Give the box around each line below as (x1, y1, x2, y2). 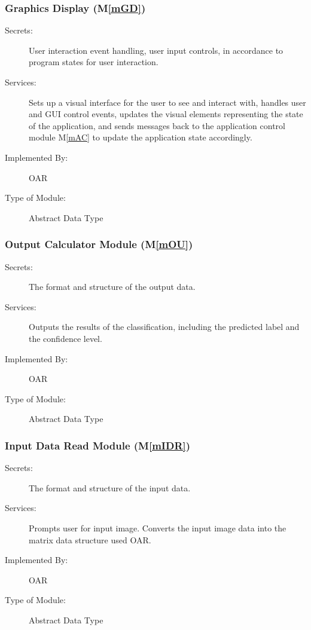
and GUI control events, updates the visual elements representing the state (29, 108, 303, 120)
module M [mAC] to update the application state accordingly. (29, 131, 252, 143)
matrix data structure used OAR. (29, 533, 151, 546)
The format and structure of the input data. (29, 481, 191, 494)
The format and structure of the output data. (29, 280, 196, 293)
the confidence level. (29, 332, 102, 344)
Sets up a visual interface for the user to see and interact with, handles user (29, 96, 306, 108)
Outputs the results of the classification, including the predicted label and (29, 320, 300, 333)
